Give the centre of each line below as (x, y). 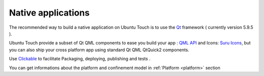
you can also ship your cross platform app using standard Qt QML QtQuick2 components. (99, 50)
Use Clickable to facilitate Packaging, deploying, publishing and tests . (80, 59)
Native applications (49, 13)
